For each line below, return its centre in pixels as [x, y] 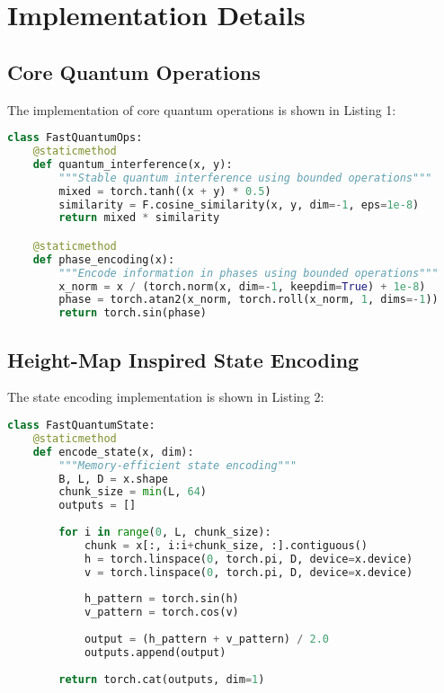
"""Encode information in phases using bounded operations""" [249, 273]
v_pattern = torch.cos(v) [161, 613]
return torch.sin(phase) [133, 313]
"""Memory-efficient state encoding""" [178, 465]
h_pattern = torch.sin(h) [161, 599]
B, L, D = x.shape [113, 479]
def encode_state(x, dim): [113, 452]
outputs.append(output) [155, 652]
